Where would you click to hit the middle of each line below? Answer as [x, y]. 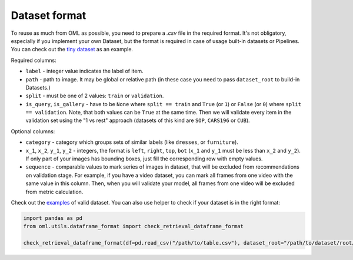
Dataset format [49, 15]
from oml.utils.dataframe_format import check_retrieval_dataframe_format [134, 226]
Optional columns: [33, 131]
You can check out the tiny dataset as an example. [72, 50]
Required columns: [34, 60]
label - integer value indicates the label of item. [84, 71]
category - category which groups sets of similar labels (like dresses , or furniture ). [132, 142]
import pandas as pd [53, 218]
